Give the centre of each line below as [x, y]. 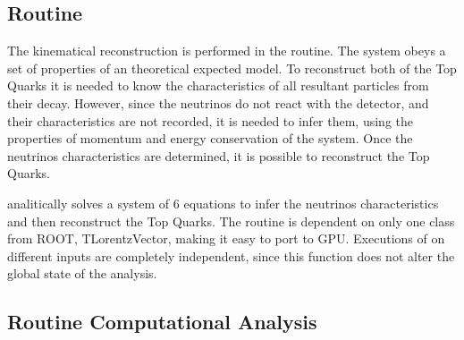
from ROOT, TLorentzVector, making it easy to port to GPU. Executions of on [226, 238]
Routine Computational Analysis [162, 322]
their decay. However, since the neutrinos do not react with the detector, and [218, 102]
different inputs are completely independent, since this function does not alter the [231, 255]
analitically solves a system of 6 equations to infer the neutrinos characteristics [223, 203]
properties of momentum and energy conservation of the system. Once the [210, 138]
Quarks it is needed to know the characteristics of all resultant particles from [218, 85]
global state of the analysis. [82, 273]
